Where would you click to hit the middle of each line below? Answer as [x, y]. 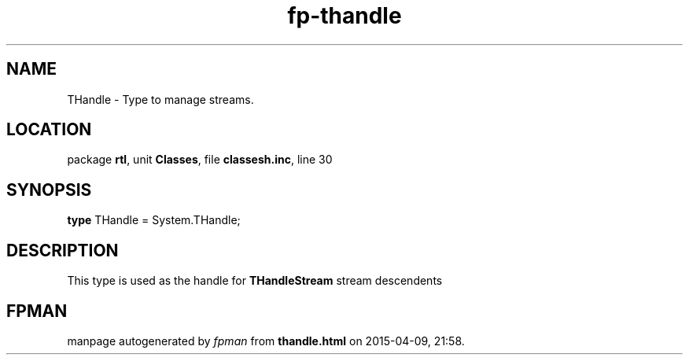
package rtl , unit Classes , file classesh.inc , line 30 [200, 160]
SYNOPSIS [49, 190]
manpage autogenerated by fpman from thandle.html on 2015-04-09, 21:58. [266, 341]
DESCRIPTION [63, 250]
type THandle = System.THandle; [154, 220]
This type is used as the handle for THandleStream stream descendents [255, 281]
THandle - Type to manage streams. [160, 99]
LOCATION [49, 130]
